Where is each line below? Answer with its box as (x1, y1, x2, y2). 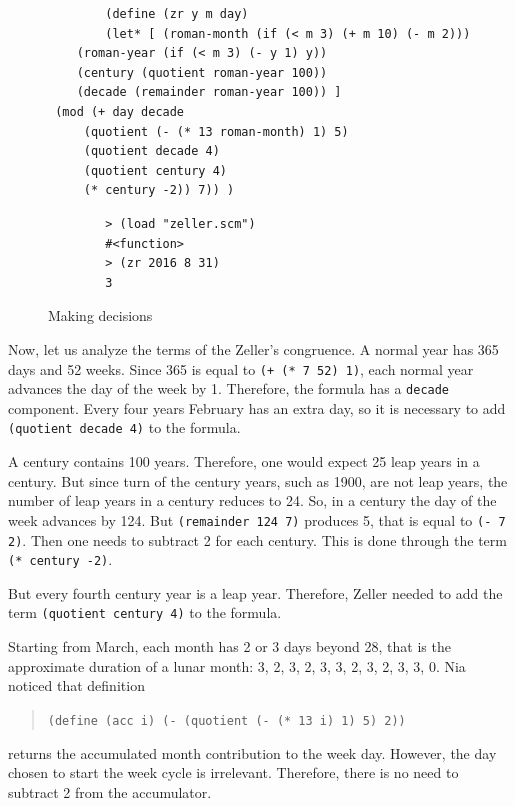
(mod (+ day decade (55, 104, 185, 119)
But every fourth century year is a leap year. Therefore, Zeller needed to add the (8, 582, 503, 603)
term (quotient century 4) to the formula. (8, 602, 282, 623)
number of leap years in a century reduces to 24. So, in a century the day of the (8, 490, 497, 511)
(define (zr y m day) (105, 7, 249, 21)
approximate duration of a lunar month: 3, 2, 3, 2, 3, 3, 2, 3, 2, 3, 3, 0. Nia (8, 655, 466, 676)
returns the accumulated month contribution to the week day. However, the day (8, 742, 497, 763)
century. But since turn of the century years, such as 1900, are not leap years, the (8, 470, 508, 491)
